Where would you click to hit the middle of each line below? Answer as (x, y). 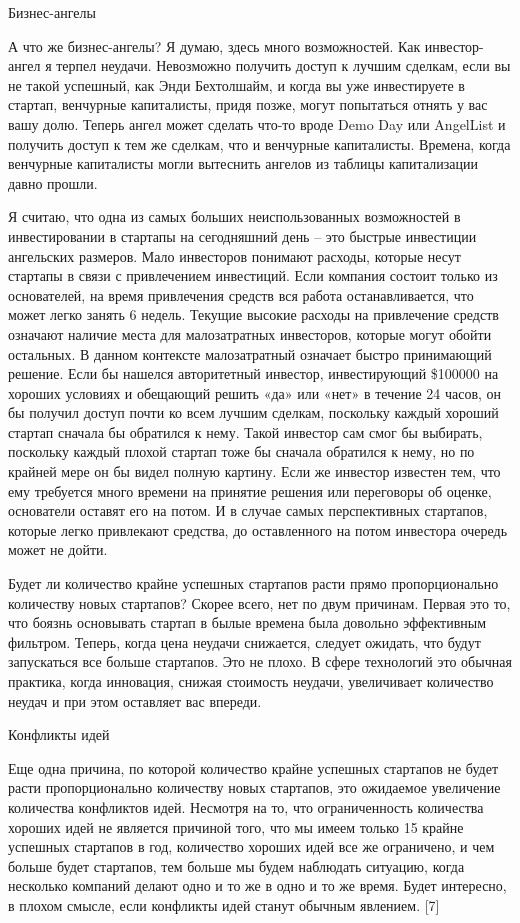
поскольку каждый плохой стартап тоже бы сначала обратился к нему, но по (241, 451)
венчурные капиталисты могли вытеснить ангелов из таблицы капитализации (243, 163)
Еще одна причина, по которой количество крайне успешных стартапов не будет (253, 767)
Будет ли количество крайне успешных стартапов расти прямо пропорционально (253, 583)
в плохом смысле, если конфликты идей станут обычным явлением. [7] (224, 904)
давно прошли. (53, 182)
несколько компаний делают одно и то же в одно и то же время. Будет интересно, (257, 885)
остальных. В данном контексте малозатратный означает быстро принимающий (250, 353)
